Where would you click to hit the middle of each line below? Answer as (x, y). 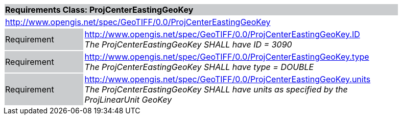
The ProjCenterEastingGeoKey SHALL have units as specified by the (216, 89)
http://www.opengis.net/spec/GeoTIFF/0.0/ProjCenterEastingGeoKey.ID (222, 34)
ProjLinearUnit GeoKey (128, 100)
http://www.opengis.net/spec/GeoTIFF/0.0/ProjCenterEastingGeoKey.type (227, 57)
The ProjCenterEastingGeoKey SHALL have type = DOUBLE (199, 67)
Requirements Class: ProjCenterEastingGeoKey (99, 10)
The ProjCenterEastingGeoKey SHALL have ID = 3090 (188, 44)
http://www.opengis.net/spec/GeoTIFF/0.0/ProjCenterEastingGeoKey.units (228, 79)
